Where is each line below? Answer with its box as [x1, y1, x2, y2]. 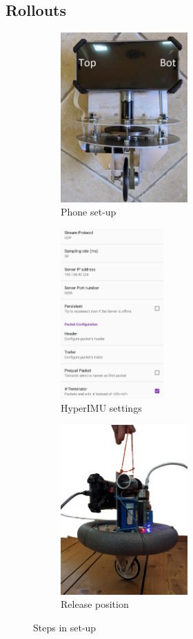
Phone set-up [61, 204, 116, 219]
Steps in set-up [33, 620, 96, 634]
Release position [61, 597, 129, 611]
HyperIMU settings [61, 401, 142, 415]
